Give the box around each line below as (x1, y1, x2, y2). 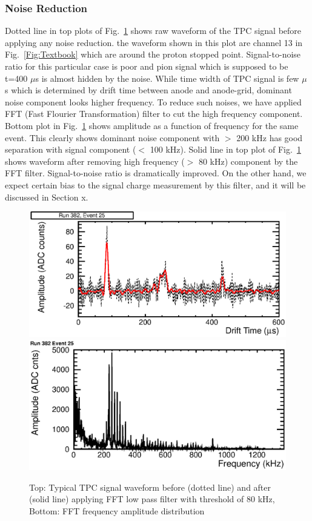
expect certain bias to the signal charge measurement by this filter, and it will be (5, 178, 306, 191)
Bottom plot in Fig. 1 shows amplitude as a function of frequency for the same (5, 119, 299, 131)
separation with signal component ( (5, 143, 136, 156)
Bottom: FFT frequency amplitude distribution (29, 505, 205, 517)
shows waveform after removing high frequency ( (5, 154, 185, 167)
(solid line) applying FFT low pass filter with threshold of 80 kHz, (29, 493, 275, 505)
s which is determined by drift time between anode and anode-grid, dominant (5, 84, 292, 96)
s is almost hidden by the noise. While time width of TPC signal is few (35, 71, 299, 84)
